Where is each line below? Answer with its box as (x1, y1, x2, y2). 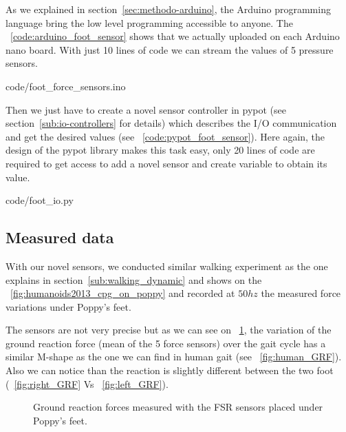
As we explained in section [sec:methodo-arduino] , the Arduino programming (6, 2, 331, 16)
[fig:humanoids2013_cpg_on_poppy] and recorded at (10, 286, 235, 300)
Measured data (6, 227, 114, 248)
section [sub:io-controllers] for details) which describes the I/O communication (6, 116, 337, 130)
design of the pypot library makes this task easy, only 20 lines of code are (6, 143, 315, 157)
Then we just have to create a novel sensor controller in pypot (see (6, 102, 286, 116)
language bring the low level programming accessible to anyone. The (6, 15, 293, 30)
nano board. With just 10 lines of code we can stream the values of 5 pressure (6, 42, 334, 56)
